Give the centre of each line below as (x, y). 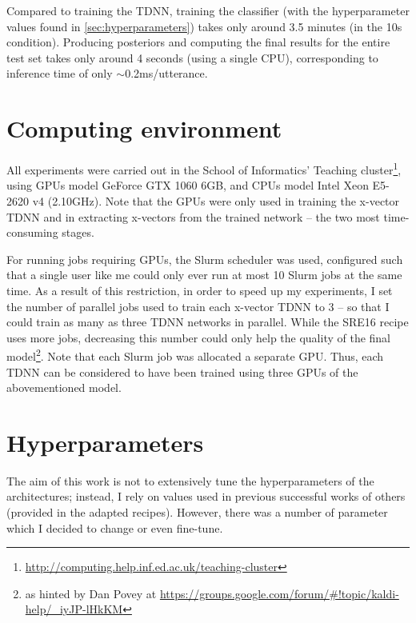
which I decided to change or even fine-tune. (115, 527)
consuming (32, 232)
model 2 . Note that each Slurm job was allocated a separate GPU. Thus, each (195, 355)
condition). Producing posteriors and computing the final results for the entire (198, 42)
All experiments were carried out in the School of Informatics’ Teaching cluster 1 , (204, 168)
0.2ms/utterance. (166, 73)
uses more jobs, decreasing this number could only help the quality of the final (199, 337)
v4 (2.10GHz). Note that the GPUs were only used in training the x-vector (216, 200)
